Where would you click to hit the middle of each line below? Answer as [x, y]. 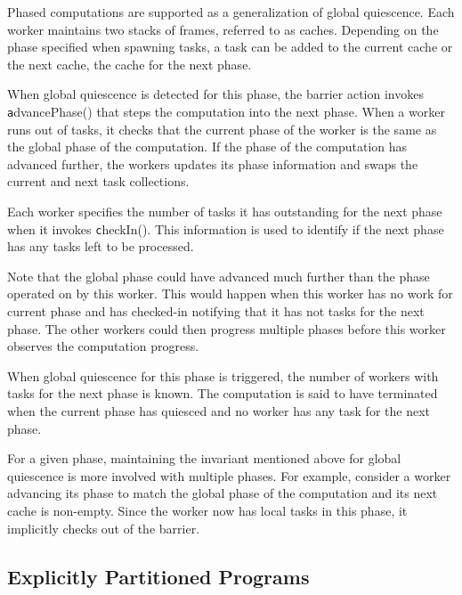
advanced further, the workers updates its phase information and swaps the [213, 163]
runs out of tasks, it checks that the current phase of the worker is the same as [222, 129]
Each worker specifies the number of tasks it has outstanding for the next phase [225, 211]
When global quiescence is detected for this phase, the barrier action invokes [215, 94]
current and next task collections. [98, 181]
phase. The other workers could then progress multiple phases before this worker [227, 328]
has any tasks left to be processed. [101, 246]
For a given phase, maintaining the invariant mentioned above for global [204, 458]
